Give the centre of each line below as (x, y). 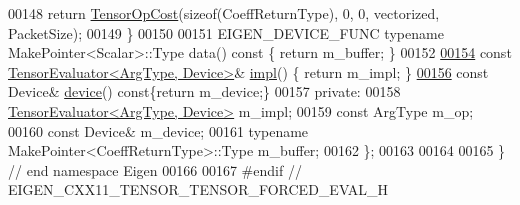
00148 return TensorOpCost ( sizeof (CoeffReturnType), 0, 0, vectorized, (224, 13)
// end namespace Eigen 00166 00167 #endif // (155, 169)
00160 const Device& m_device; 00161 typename (158, 130)
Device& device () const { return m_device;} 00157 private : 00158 (204, 91)
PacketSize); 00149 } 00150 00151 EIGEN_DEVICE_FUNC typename (226, 32)
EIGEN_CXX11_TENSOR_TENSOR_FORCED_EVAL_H (198, 189)
